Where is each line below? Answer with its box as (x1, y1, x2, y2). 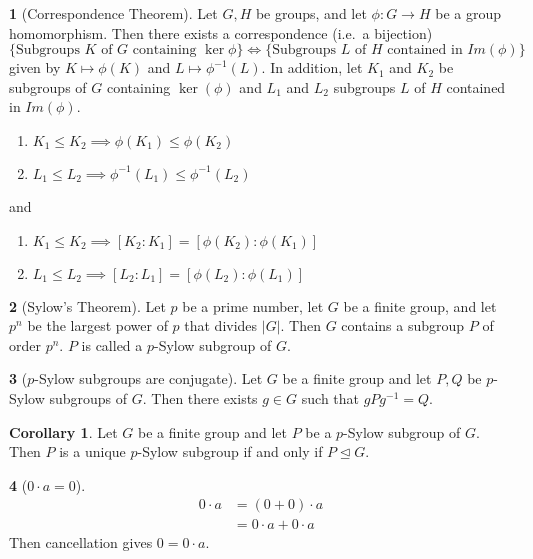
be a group (435, 3, 501, 23)
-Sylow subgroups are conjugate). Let (34, 368, 263, 389)
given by (9, 57, 61, 78)
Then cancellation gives (9, 532, 153, 553)
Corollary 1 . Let (9, 421, 118, 442)
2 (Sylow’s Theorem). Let (9, 295, 166, 316)
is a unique (59, 441, 126, 462)
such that (301, 387, 360, 408)
